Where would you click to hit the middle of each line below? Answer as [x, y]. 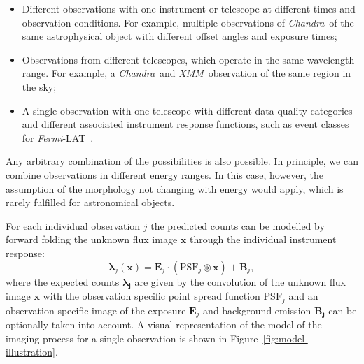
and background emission [257, 310]
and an [303, 296]
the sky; [39, 86]
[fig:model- [285, 338]
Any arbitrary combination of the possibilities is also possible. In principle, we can [182, 161]
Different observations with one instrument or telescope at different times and [189, 8]
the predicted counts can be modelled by [238, 225]
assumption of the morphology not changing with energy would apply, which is [175, 188]
